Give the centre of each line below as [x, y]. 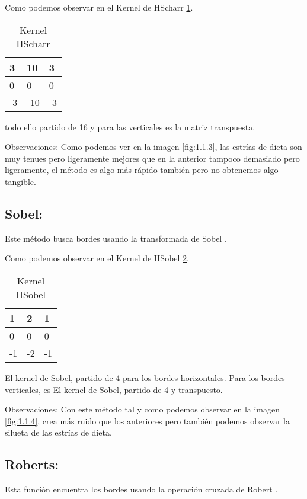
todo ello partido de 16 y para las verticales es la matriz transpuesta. [130, 127]
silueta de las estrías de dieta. [58, 432]
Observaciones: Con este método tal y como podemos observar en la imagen [142, 409]
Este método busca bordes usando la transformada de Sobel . [116, 238]
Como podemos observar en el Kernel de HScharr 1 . [99, 7]
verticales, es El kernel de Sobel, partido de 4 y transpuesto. [114, 389]
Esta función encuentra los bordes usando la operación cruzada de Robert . [141, 489]
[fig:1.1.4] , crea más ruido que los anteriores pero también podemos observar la [147, 420]
